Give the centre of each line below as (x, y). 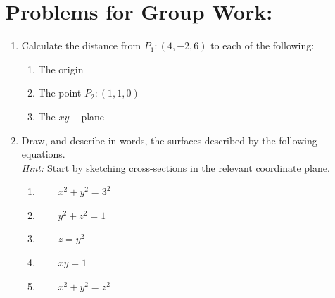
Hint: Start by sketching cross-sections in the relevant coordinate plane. (176, 167)
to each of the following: (263, 45)
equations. (43, 154)
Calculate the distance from (81, 45)
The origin (61, 69)
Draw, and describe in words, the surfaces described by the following (169, 140)
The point (60, 93)
